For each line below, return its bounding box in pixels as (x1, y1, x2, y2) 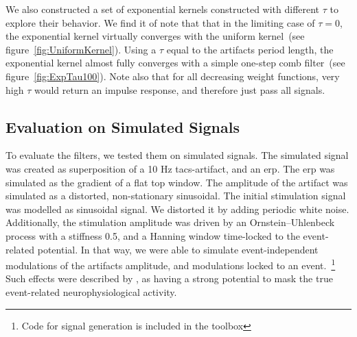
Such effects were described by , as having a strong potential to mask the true (5, 271, 333, 286)
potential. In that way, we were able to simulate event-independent (37, 242, 319, 256)
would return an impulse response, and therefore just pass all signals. (34, 82, 325, 97)
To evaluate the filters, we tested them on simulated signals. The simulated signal (5, 148, 349, 162)
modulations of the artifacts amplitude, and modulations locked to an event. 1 (5, 256, 336, 272)
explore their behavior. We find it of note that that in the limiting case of (5, 15, 315, 29)
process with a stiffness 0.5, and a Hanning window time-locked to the (5, 228, 300, 242)
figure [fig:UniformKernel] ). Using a (5, 42, 157, 56)
